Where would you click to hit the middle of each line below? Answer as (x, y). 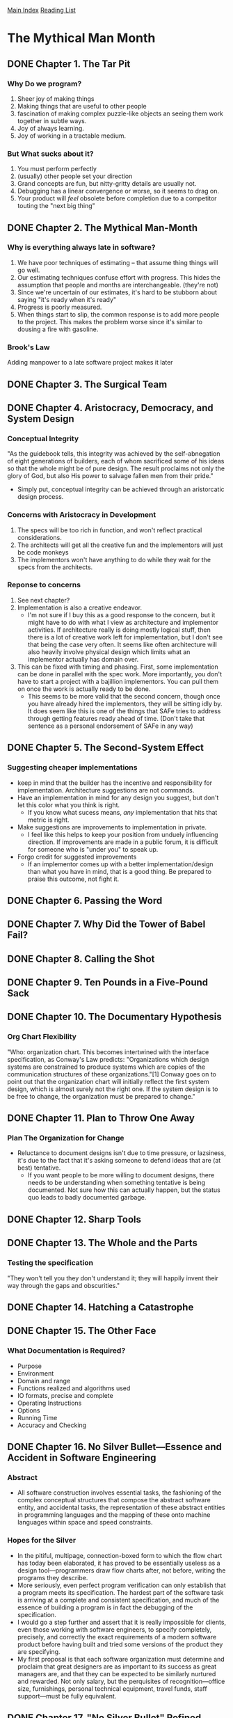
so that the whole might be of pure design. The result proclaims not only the (116, 468)
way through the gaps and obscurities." (64, 1285)
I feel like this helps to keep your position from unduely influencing (123, 834)
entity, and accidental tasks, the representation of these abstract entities (121, 1508)
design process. (40, 497)
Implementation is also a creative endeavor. (80, 607)
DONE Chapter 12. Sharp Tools (74, 1219)
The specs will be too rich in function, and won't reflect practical (110, 530)
